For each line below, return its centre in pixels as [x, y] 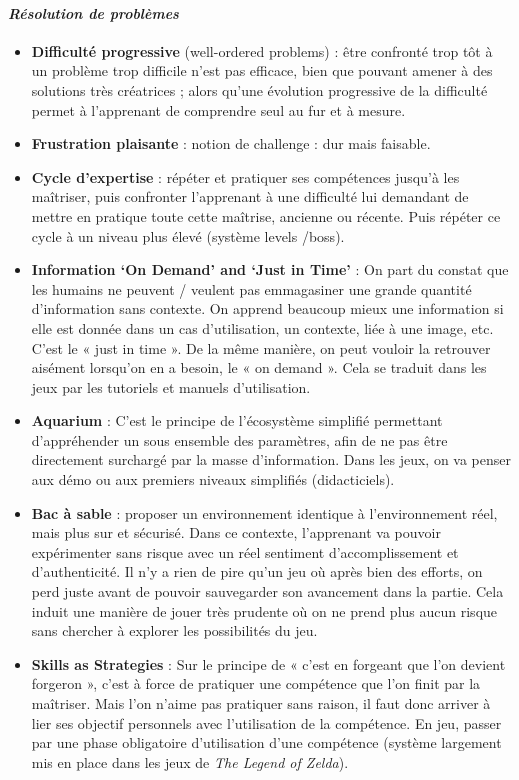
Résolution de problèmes [93, 12]
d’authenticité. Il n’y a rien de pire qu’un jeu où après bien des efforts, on [257, 571]
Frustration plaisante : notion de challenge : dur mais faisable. [231, 143]
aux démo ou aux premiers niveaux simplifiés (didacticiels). [213, 479]
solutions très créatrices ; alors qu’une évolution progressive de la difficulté [259, 89]
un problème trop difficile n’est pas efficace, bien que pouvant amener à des [262, 70]
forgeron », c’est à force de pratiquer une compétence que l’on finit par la [256, 683]
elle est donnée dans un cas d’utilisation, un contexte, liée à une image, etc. [262, 327]
